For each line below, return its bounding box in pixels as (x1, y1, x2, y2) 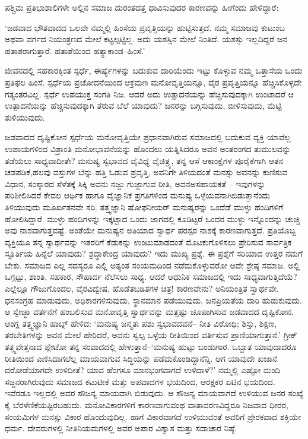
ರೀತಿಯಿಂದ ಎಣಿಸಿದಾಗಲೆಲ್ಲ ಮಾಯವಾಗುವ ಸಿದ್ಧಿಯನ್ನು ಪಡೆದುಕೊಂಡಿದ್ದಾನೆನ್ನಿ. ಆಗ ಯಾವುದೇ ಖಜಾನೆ (5, 352, 278, 364)
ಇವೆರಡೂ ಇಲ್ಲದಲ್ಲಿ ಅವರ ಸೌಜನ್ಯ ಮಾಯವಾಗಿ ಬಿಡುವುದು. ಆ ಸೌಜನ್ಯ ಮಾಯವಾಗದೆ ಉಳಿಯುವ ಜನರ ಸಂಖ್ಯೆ (5, 387, 304, 399)
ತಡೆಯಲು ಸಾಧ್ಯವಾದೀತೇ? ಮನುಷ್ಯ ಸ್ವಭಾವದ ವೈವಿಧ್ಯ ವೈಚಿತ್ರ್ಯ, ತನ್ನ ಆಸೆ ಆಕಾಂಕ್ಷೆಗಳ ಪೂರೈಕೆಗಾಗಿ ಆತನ (5, 154, 284, 166)
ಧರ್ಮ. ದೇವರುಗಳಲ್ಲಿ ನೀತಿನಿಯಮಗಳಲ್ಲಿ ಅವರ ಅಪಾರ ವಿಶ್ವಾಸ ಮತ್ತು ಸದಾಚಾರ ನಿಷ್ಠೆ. (5, 422, 237, 434)
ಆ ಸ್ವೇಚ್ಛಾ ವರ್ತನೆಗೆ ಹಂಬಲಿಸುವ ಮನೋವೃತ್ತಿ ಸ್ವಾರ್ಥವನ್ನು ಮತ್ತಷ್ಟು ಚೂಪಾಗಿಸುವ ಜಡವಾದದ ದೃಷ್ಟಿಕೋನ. (5, 305, 294, 318)
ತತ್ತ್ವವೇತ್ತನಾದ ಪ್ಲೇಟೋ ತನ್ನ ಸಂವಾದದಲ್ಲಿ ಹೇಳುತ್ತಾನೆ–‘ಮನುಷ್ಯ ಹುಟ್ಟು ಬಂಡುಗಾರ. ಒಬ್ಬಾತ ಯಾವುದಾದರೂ (5, 340, 297, 353)
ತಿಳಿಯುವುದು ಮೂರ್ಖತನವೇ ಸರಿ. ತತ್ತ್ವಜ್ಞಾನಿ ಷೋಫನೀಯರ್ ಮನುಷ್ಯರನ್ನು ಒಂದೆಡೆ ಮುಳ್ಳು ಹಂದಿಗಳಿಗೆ (5, 200, 284, 213)
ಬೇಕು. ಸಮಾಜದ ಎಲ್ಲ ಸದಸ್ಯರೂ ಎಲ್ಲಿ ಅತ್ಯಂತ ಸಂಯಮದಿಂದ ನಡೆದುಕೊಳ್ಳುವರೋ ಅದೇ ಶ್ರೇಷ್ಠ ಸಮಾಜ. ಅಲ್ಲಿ (5, 258, 300, 271)
